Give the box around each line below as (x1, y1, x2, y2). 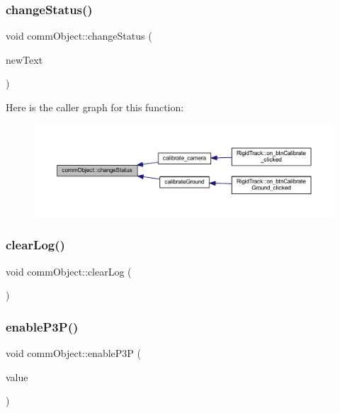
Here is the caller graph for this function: (6, 100, 184, 114)
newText (6, 52, 43, 67)
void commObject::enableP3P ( (6, 346, 141, 361)
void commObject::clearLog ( (6, 264, 132, 278)
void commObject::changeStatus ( (6, 28, 152, 43)
